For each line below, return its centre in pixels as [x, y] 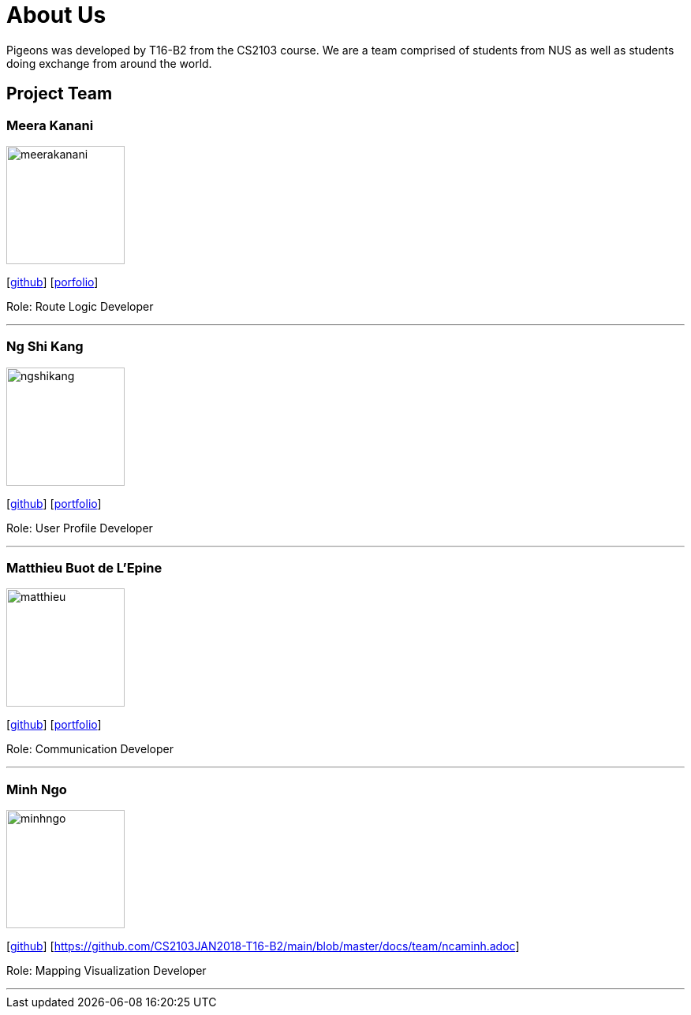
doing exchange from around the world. [109, 63]
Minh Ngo [37, 789]
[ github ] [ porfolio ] [52, 282]
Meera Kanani [50, 125]
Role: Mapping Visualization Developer [106, 971]
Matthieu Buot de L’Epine [84, 568]
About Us [56, 15]
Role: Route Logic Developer [80, 306]
